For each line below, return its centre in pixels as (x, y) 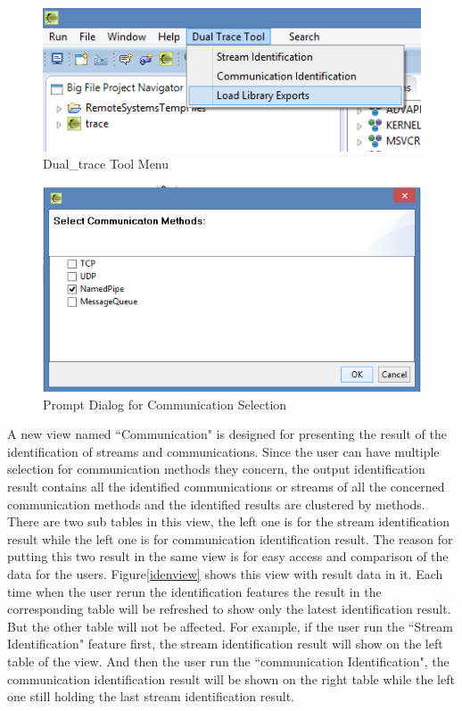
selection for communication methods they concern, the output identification (216, 469)
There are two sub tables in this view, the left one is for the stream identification (228, 521)
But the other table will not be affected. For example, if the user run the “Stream (230, 626)
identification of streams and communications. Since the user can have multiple (223, 451)
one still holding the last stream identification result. (151, 696)
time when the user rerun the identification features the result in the (194, 591)
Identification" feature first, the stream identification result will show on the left (225, 644)
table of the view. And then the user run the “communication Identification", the (228, 661)
